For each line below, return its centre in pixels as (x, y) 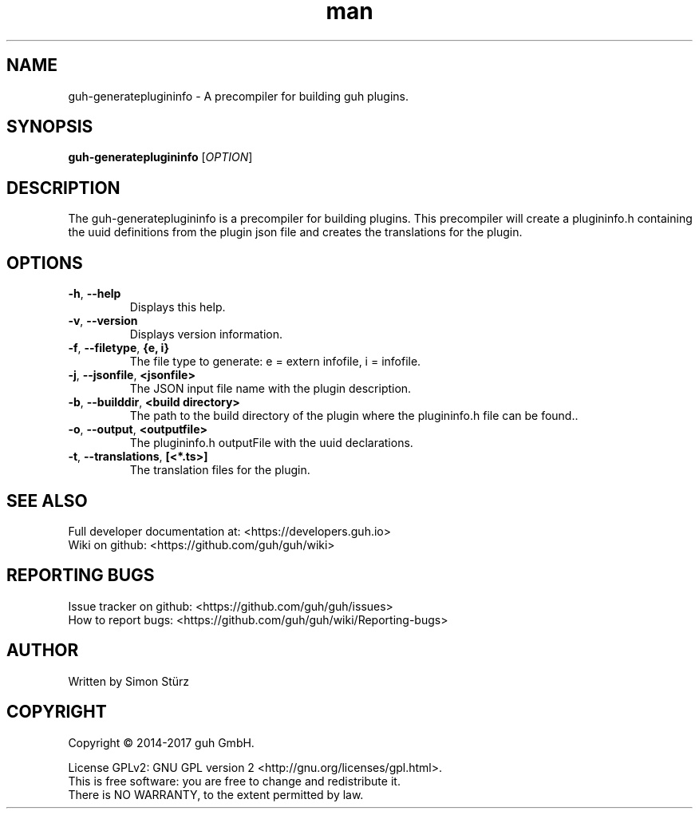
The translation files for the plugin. (220, 470)
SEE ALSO (47, 500)
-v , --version (103, 321)
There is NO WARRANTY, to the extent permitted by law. (216, 794)
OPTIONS (45, 263)
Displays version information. (206, 334)
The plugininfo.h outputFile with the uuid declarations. (271, 443)
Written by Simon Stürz (129, 681)
